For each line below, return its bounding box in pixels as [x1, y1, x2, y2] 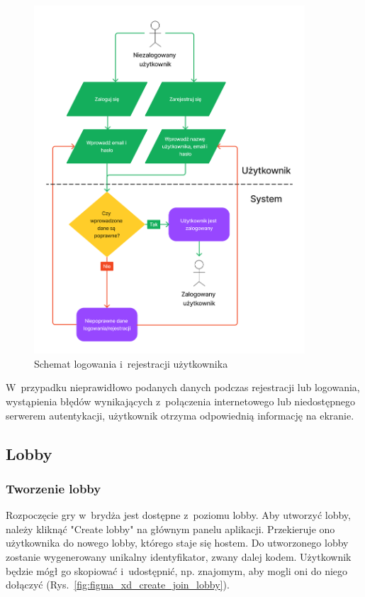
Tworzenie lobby [6, 479, 101, 497]
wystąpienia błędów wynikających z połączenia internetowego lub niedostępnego [6, 394, 355, 409]
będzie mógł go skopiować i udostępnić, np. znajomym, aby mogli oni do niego [6, 563, 348, 578]
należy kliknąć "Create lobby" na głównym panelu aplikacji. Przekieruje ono [6, 521, 335, 536]
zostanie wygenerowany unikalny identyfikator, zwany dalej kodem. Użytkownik [6, 549, 352, 564]
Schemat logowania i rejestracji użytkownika [34, 356, 228, 371]
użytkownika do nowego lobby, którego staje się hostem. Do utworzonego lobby [6, 535, 349, 550]
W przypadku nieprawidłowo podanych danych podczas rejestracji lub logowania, [6, 380, 360, 395]
